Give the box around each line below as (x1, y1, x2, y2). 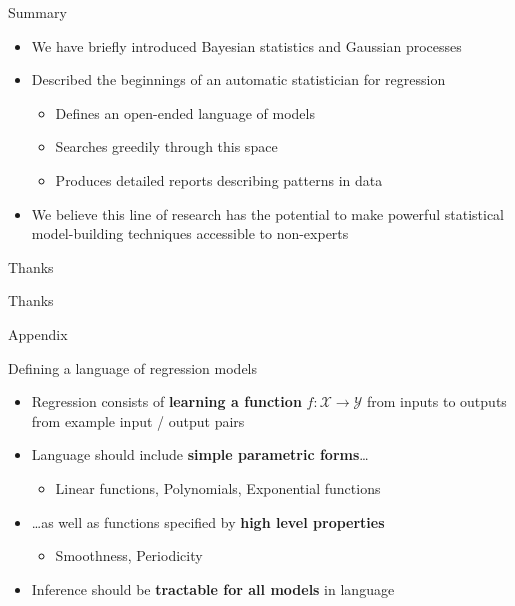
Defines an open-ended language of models (55, 102, 315, 123)
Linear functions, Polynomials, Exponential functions (55, 477, 381, 498)
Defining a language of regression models (8, 357, 258, 378)
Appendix (8, 323, 68, 344)
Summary (8, 2, 67, 22)
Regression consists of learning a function (31, 391, 302, 412)
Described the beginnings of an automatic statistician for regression (31, 69, 446, 90)
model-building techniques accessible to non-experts (31, 223, 349, 244)
